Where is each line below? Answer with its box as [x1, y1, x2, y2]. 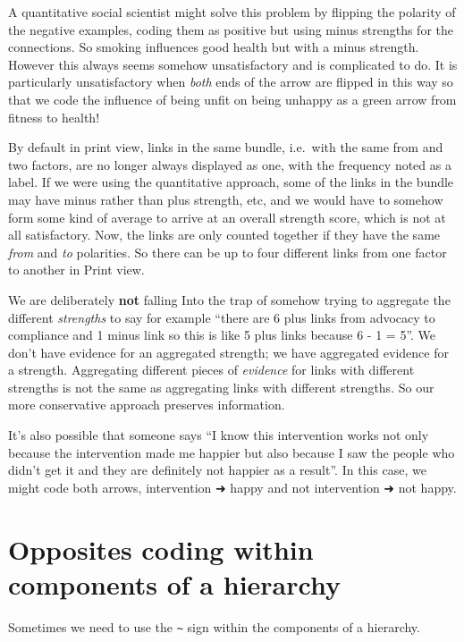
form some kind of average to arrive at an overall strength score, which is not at [8, 207, 446, 226]
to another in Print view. [8, 260, 145, 279]
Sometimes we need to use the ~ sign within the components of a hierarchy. [8, 617, 420, 636]
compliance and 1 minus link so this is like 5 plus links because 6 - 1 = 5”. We [8, 325, 436, 344]
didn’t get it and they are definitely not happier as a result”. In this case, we [8, 460, 426, 479]
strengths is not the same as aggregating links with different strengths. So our [8, 377, 434, 396]
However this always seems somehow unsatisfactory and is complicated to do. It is [8, 55, 458, 73]
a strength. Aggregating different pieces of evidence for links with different [8, 360, 415, 379]
